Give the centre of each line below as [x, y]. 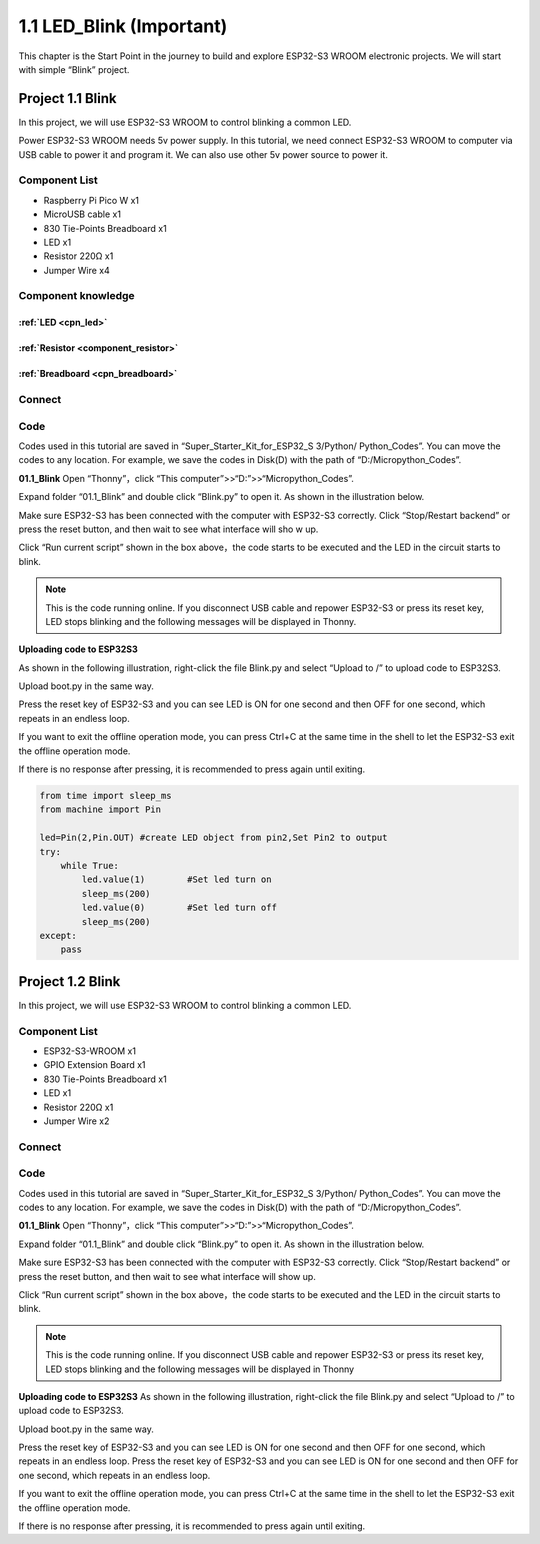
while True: [90, 865]
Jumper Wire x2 [76, 1121]
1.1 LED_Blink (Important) [123, 26]
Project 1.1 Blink [67, 98]
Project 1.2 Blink [69, 981]
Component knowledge [76, 296]
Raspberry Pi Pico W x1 [91, 200]
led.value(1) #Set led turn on [176, 879]
